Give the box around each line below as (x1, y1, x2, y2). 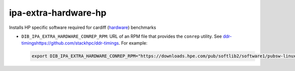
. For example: (118, 40, 147, 46)
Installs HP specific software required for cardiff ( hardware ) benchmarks (9, 24, 156, 30)
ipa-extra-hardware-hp (9, 7, 107, 18)
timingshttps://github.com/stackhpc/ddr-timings (21, 40, 119, 46)
